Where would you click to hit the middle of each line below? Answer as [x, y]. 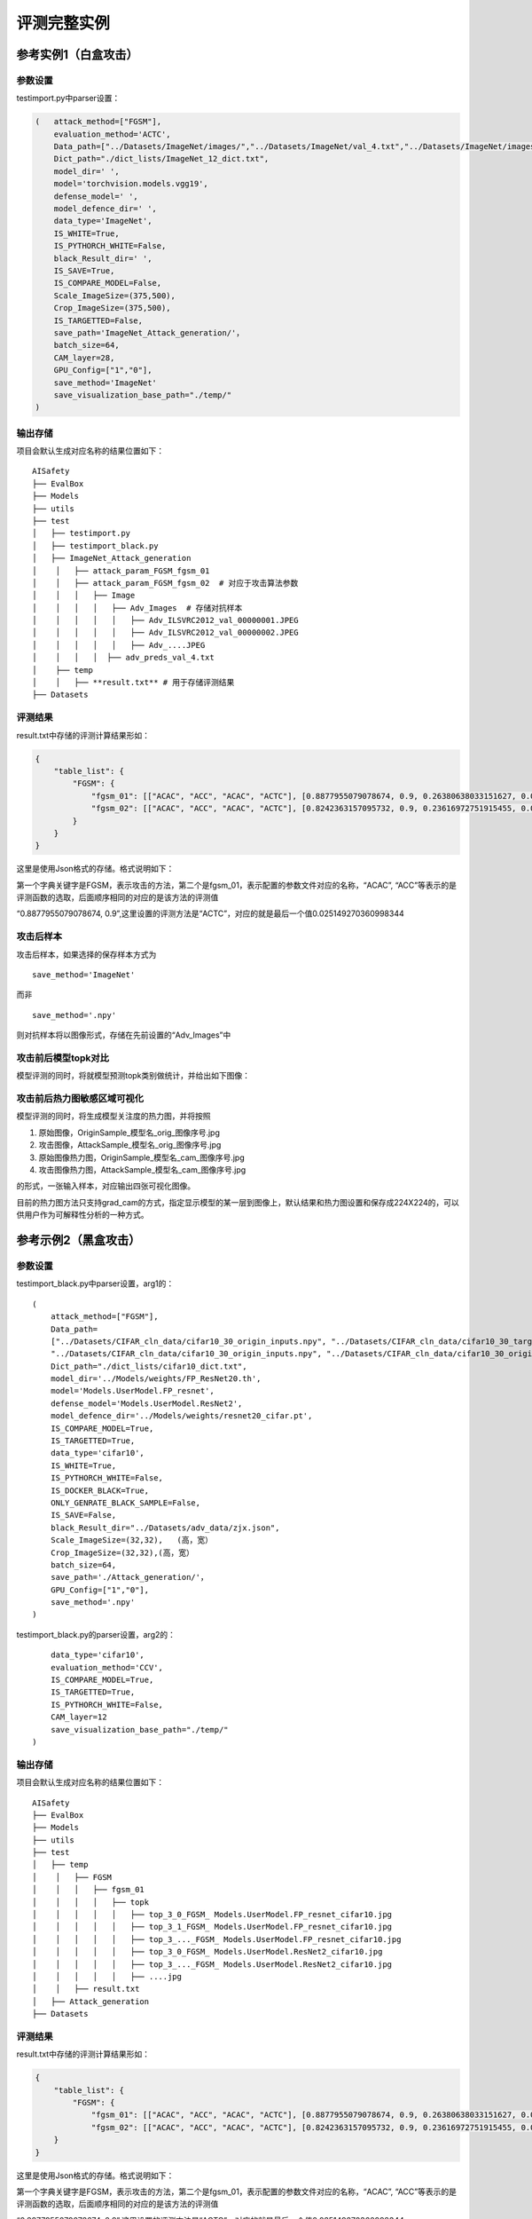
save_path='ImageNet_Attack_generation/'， [149, 332]
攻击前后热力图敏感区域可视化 [80, 1099]
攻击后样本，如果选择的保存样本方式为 [86, 954]
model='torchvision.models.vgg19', [131, 184]
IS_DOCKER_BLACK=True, [100, 1490]
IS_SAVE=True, [84, 270]
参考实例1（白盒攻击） [78, 55]
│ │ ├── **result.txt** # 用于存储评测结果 [133, 683]
